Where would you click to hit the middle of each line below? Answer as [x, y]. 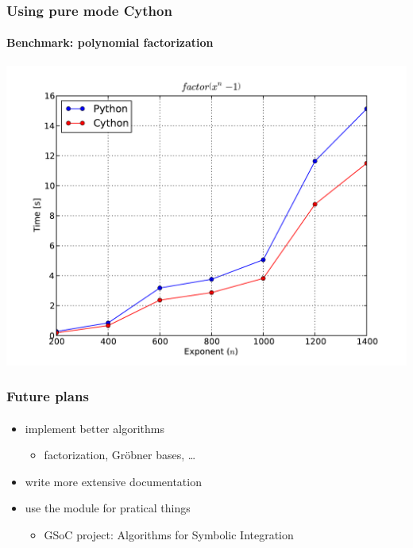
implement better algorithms [95, 428]
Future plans [48, 396]
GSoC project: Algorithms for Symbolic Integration [169, 535]
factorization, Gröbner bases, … [120, 455]
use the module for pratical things [108, 508]
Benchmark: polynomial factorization [110, 42]
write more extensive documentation [113, 481]
